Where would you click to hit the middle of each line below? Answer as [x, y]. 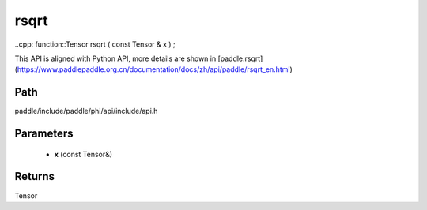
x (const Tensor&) [83, 154]
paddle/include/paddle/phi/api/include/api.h [86, 111]
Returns [35, 176]
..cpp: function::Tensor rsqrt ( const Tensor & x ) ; [95, 44]
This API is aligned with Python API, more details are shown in [115, 58]
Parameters [44, 134]
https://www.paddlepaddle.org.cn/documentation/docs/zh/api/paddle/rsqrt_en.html [153, 69]
